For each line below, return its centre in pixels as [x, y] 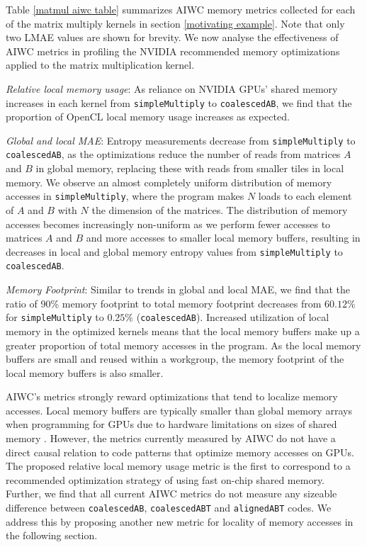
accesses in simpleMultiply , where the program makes [125, 196]
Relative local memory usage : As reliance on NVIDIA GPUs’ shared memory [172, 88]
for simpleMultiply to [55, 317]
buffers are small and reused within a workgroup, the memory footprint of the [175, 359]
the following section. [52, 535]
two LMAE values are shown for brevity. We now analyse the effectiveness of [172, 37]
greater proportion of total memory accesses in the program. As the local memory [183, 345]
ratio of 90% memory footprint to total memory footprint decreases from [164, 303]
